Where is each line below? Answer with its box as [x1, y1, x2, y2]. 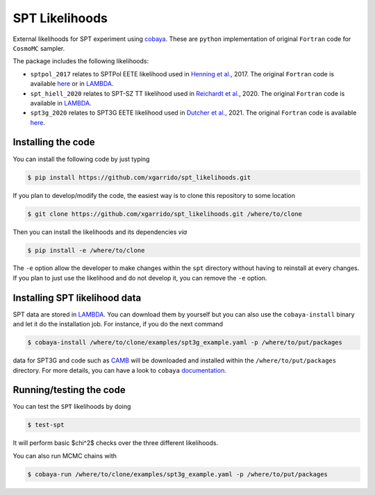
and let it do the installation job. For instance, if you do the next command [12, 320, 224, 328]
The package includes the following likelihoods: [12, 57, 149, 65]
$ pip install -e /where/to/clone [27, 246, 145, 254]
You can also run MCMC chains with [12, 451, 117, 460]
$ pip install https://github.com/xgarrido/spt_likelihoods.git [27, 174, 251, 181]
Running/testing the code [12, 384, 126, 396]
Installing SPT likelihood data [12, 292, 142, 303]
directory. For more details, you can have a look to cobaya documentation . [12, 366, 227, 374]
